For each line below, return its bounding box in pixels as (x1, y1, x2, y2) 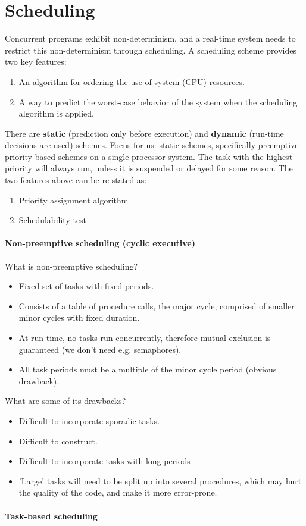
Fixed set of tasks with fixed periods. (18, 280, 154, 292)
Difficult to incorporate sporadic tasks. (18, 414, 160, 427)
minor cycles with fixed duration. (18, 311, 140, 324)
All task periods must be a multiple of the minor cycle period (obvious (18, 363, 277, 375)
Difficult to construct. (18, 434, 98, 447)
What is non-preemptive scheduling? (5, 259, 138, 272)
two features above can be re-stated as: (5, 174, 147, 186)
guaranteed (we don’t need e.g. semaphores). (18, 343, 182, 355)
